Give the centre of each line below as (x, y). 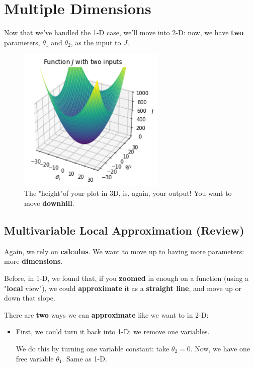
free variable (35, 358)
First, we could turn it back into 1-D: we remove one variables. (113, 332)
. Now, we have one (220, 348)
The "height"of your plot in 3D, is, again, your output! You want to (128, 193)
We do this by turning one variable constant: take (93, 348)
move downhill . (49, 203)
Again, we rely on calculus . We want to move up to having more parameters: (124, 251)
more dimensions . (33, 261)
